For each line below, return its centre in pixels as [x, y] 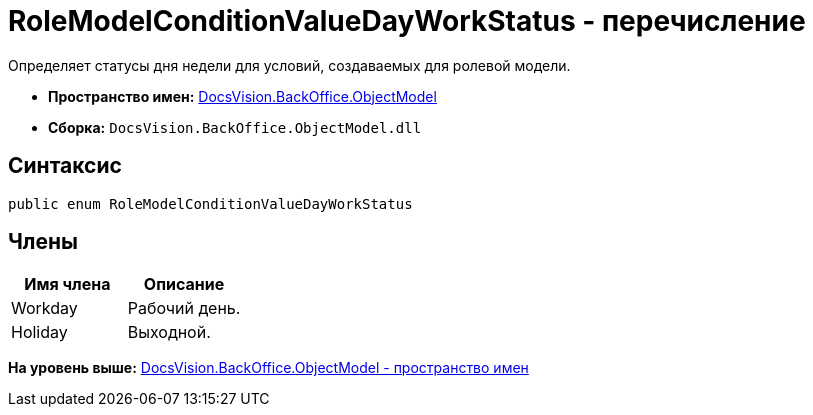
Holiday [39, 332]
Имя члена [67, 284]
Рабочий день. [184, 308]
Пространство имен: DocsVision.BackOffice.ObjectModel [242, 96]
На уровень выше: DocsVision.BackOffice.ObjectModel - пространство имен [268, 368]
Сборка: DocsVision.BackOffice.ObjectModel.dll [235, 127]
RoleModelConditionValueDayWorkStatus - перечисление [407, 21]
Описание [184, 284]
